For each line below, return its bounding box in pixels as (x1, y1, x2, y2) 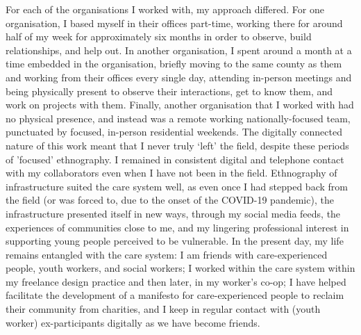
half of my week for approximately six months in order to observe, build (6, 29, 312, 44)
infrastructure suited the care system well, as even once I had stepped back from (6, 179, 348, 193)
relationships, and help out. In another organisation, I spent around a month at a (6, 42, 352, 57)
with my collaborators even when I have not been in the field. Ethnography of (6, 165, 337, 180)
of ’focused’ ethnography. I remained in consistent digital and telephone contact (6, 152, 344, 166)
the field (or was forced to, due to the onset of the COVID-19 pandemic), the (6, 193, 334, 207)
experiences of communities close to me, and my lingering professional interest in (6, 220, 349, 234)
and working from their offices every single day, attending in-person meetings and (6, 70, 352, 84)
